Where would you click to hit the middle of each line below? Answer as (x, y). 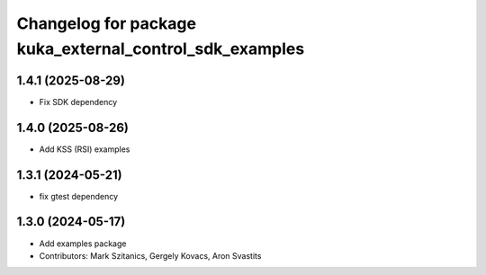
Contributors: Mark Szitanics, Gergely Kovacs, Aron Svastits (150, 255)
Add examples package (83, 244)
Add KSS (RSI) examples (85, 149)
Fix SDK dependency (78, 102)
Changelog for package (107, 23)
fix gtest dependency (79, 196)
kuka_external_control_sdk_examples (161, 49)
